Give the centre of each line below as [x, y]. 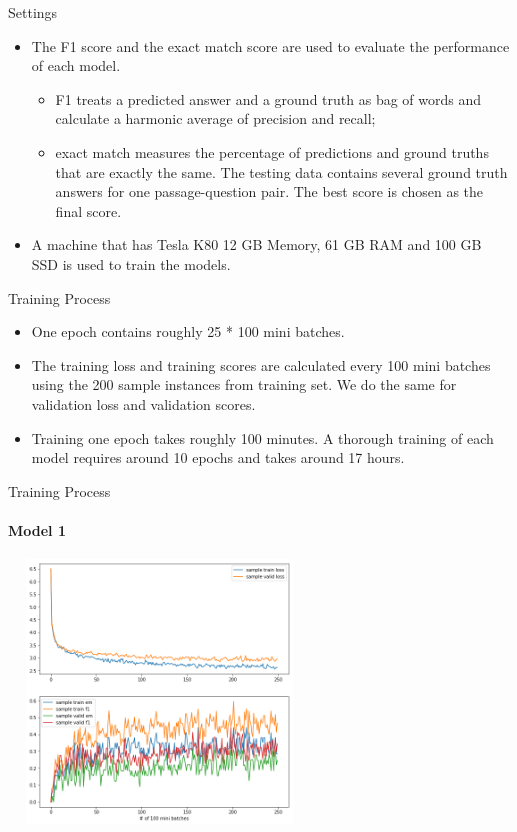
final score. [88, 210]
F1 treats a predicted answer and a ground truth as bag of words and [268, 98]
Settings [33, 12]
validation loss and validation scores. [143, 403]
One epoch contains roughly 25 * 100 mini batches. [188, 331]
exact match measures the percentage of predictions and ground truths [272, 151]
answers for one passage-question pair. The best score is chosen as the [269, 191]
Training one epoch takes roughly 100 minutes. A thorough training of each [262, 437]
